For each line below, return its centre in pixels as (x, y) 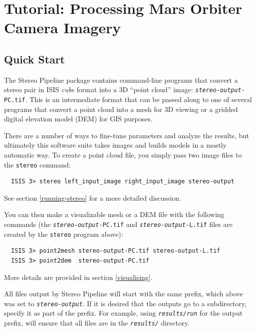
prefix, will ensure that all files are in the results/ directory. (97, 323)
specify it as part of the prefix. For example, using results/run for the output (123, 313)
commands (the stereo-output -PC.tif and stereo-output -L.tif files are (118, 224)
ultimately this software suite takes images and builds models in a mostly (115, 145)
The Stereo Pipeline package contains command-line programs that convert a (121, 80)
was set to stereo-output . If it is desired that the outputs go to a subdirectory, (125, 303)
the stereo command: (37, 164)
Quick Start (34, 59)
